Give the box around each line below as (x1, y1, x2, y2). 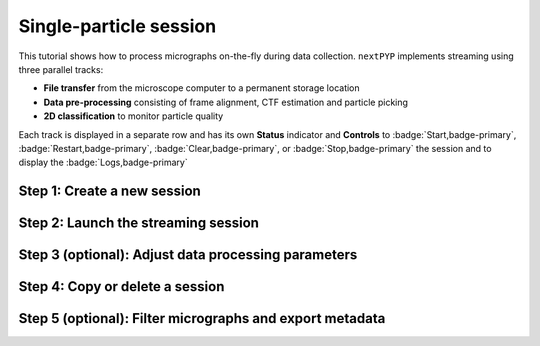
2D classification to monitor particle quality (43, 110, 224, 122)
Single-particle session (18, 15, 217, 37)
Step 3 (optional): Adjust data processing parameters (18, 246, 358, 264)
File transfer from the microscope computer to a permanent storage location (43, 82, 360, 94)
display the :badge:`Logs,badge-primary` (18, 156, 189, 169)
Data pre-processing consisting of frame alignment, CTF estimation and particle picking (43, 96, 409, 108)
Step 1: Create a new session (18, 183, 202, 200)
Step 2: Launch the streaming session (18, 215, 260, 232)
